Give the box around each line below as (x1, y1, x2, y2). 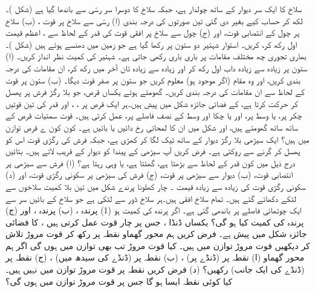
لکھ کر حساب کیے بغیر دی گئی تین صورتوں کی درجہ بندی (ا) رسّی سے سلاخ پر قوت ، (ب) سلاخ (5, 14, 303, 27)
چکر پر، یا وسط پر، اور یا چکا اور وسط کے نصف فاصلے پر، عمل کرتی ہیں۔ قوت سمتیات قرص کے (5, 109, 302, 122)
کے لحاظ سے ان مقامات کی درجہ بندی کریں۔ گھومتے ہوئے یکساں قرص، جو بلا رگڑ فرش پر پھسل (5, 85, 305, 98)
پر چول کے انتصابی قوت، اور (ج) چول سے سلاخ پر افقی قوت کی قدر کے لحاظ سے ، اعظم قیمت (5, 26, 300, 39)
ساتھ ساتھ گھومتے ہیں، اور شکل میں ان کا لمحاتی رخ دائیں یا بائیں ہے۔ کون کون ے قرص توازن (5, 120, 299, 133)
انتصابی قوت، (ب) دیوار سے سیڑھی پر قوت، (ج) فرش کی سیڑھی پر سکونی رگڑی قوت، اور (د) (5, 168, 293, 181)
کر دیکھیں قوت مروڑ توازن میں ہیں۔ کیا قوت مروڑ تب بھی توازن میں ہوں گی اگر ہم (5, 239, 310, 251)
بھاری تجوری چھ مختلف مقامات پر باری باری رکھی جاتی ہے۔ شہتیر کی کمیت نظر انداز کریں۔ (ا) (5, 50, 307, 62)
